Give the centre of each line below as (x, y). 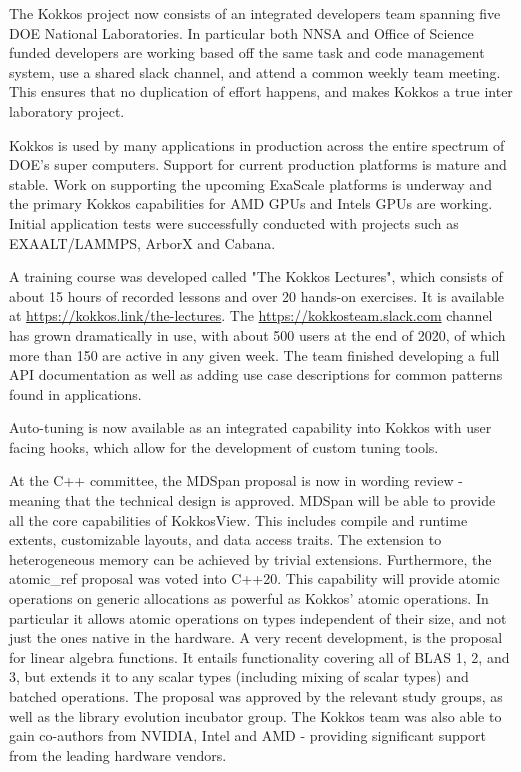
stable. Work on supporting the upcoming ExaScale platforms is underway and (250, 183)
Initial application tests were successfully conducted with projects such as (234, 222)
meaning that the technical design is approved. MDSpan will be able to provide (252, 500)
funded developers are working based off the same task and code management (247, 52)
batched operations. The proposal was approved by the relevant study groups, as (256, 696)
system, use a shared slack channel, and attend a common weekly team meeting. (255, 71)
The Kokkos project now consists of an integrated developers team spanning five (255, 13)
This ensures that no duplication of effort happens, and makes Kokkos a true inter (261, 91)
